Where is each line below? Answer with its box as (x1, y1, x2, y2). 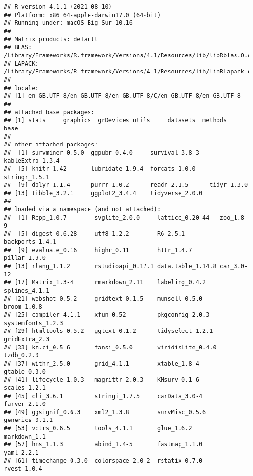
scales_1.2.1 (4, 384, 46, 391)
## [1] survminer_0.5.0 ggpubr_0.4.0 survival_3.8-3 (4, 149, 199, 156)
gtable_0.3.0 (4, 368, 46, 375)
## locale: (4, 84, 39, 92)
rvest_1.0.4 (4, 465, 42, 473)
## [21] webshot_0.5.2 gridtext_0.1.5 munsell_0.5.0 (4, 295, 203, 302)
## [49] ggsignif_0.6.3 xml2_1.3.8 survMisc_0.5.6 (4, 408, 206, 416)
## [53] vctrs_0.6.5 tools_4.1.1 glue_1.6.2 (4, 425, 192, 432)
